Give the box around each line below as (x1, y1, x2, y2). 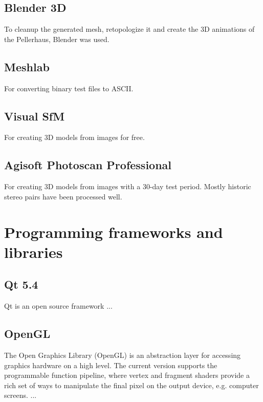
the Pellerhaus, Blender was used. (4, 33, 109, 44)
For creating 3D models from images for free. (4, 132, 145, 143)
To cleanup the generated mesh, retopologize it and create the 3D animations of (4, 24, 255, 34)
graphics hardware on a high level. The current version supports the (4, 359, 217, 370)
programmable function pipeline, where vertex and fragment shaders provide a (4, 370, 250, 380)
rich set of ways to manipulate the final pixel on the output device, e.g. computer (4, 379, 259, 390)
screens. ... (4, 390, 37, 400)
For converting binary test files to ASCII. (4, 83, 134, 93)
